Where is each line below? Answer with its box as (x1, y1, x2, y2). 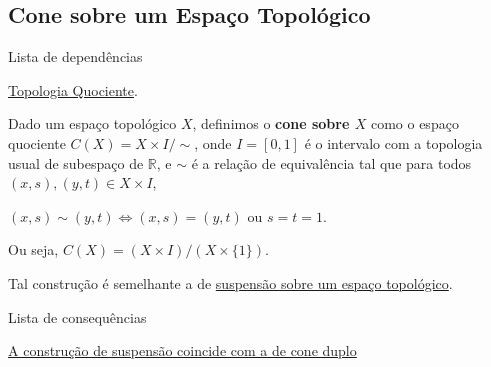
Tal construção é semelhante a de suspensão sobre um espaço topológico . (8, 272, 453, 293)
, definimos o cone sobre (192, 113, 350, 134)
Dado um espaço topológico (8, 113, 177, 134)
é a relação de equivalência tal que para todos (191, 152, 472, 173)
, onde (194, 132, 232, 153)
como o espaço (370, 113, 459, 134)
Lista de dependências (8, 46, 143, 67)
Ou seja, (8, 239, 59, 260)
